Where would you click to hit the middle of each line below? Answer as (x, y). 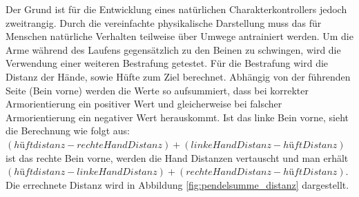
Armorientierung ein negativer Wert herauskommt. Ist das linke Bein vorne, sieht (177, 117)
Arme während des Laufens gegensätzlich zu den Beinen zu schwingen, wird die (173, 49)
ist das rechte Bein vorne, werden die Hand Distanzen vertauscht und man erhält (177, 157)
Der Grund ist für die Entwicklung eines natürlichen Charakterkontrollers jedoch (176, 9)
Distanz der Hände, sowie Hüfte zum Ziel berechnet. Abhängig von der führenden (178, 76)
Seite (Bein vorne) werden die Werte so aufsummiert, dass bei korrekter (157, 90)
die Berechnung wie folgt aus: (68, 131)
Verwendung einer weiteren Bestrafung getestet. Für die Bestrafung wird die (167, 63)
